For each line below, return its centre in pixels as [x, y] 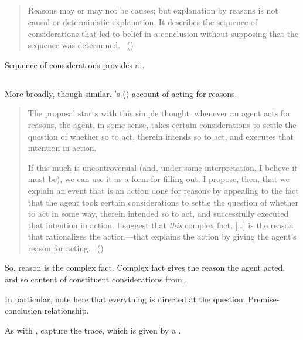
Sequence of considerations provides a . [75, 64]
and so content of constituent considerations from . [96, 279]
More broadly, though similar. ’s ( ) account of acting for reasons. [121, 93]
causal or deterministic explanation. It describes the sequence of [143, 21]
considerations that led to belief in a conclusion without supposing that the [163, 33]
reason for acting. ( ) [66, 248]
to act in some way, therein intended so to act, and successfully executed [158, 213]
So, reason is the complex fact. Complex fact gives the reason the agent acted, [145, 267]
